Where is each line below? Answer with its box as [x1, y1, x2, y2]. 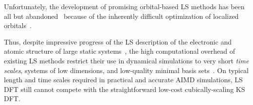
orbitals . [4, 20, 32, 30]
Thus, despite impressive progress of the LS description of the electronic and [4, 36, 232, 46]
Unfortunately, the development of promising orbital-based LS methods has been [4, 1, 245, 11]
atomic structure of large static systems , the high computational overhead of [4, 46, 235, 56]
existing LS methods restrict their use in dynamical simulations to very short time [4, 55, 249, 65]
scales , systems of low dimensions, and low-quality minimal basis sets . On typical [4, 65, 249, 75]
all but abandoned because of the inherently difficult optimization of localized [4, 11, 239, 21]
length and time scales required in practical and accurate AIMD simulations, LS [4, 75, 243, 85]
